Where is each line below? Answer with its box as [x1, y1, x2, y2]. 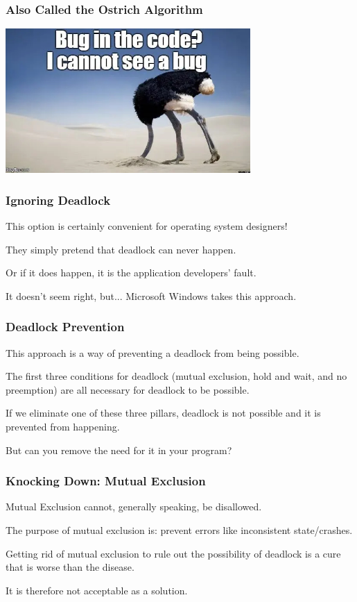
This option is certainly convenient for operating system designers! [6, 219, 288, 233]
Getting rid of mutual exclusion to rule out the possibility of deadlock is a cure [6, 546, 341, 560]
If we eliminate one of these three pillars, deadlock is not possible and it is [6, 405, 321, 420]
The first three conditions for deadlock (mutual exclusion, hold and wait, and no [6, 369, 347, 383]
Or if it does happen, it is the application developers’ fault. [6, 265, 256, 280]
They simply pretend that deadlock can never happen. [6, 242, 236, 256]
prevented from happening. [6, 419, 120, 434]
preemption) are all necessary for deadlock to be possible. [6, 382, 250, 396]
